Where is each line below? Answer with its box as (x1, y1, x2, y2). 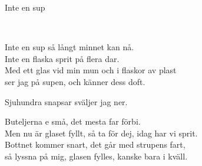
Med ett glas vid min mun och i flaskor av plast (5, 64, 177, 76)
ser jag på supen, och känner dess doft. (5, 75, 145, 87)
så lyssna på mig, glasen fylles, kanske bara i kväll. (5, 149, 188, 162)
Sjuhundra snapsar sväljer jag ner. (5, 95, 128, 108)
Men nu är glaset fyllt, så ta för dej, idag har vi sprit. (5, 126, 198, 139)
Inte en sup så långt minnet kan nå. (5, 41, 134, 53)
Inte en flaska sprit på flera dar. (5, 52, 120, 64)
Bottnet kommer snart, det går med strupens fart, (5, 138, 186, 151)
